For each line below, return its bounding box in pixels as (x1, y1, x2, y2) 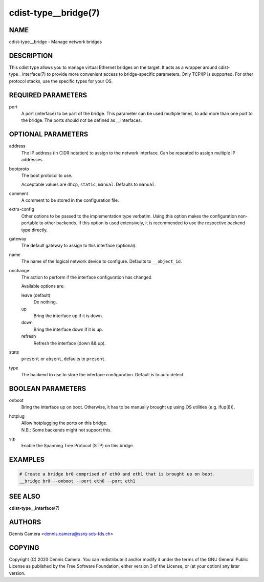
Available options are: (21, 283, 65, 289)
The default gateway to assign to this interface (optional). (21, 242, 137, 249)
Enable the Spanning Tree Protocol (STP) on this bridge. (21, 443, 134, 449)
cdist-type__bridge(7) (9, 7, 100, 18)
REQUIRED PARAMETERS (9, 91, 88, 99)
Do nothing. (33, 299, 57, 305)
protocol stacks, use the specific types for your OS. (9, 78, 113, 84)
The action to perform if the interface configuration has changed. (21, 274, 153, 280)
